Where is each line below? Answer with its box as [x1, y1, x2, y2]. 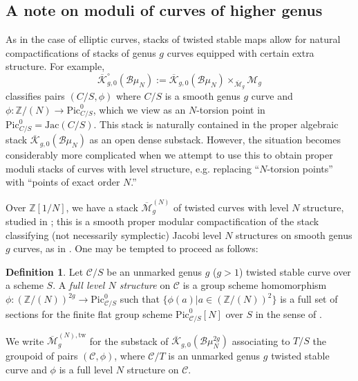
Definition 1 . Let [6, 264, 84, 278]
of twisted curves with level [173, 200, 289, 214]
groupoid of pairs [6, 348, 78, 363]
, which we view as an [93, 102, 186, 116]
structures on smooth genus [236, 227, 352, 242]
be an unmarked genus [106, 264, 202, 278]
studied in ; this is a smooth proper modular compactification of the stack [6, 214, 319, 229]
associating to [232, 333, 290, 348]
